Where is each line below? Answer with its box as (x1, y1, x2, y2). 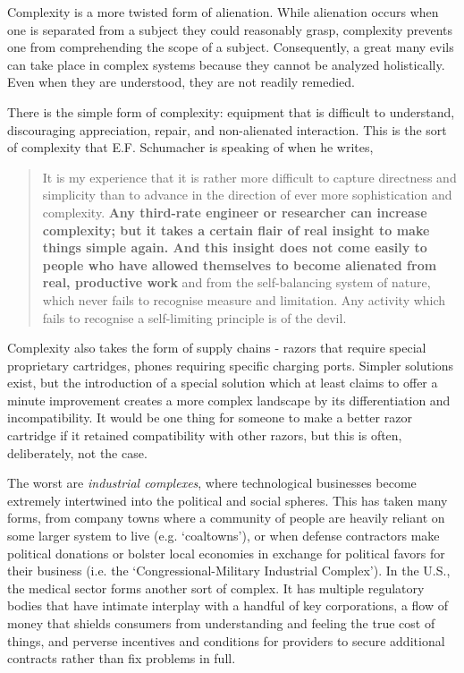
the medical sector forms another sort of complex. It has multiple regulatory (7, 578, 425, 597)
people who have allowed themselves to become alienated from (42, 255, 437, 274)
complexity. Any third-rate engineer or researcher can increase (42, 202, 427, 221)
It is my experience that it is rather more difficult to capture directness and (42, 167, 457, 186)
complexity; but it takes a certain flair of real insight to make (42, 220, 430, 239)
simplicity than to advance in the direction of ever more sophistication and (42, 185, 452, 204)
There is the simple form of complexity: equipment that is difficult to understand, (7, 102, 455, 121)
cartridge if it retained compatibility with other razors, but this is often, (7, 426, 402, 445)
